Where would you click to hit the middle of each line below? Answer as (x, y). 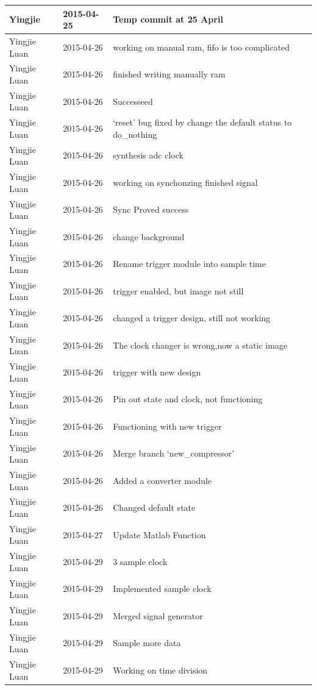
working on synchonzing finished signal (185, 182)
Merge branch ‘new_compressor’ (174, 453)
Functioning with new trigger (167, 426)
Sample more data (147, 643)
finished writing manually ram (169, 74)
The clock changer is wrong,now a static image (200, 345)
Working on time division (160, 670)
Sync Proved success (151, 209)
